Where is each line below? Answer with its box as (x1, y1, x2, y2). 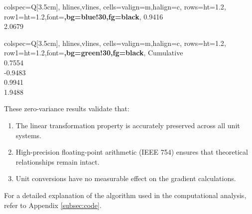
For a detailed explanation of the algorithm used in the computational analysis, (4, 190, 247, 200)
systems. (15, 130, 41, 140)
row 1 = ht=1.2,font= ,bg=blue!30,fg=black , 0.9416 (4, 11, 163, 21)
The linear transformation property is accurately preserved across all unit (15, 120, 240, 130)
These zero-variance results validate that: (4, 103, 129, 114)
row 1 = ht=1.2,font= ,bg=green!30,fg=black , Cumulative (4, 47, 183, 58)
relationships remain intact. (15, 156, 100, 167)
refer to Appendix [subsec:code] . (4, 200, 102, 210)
